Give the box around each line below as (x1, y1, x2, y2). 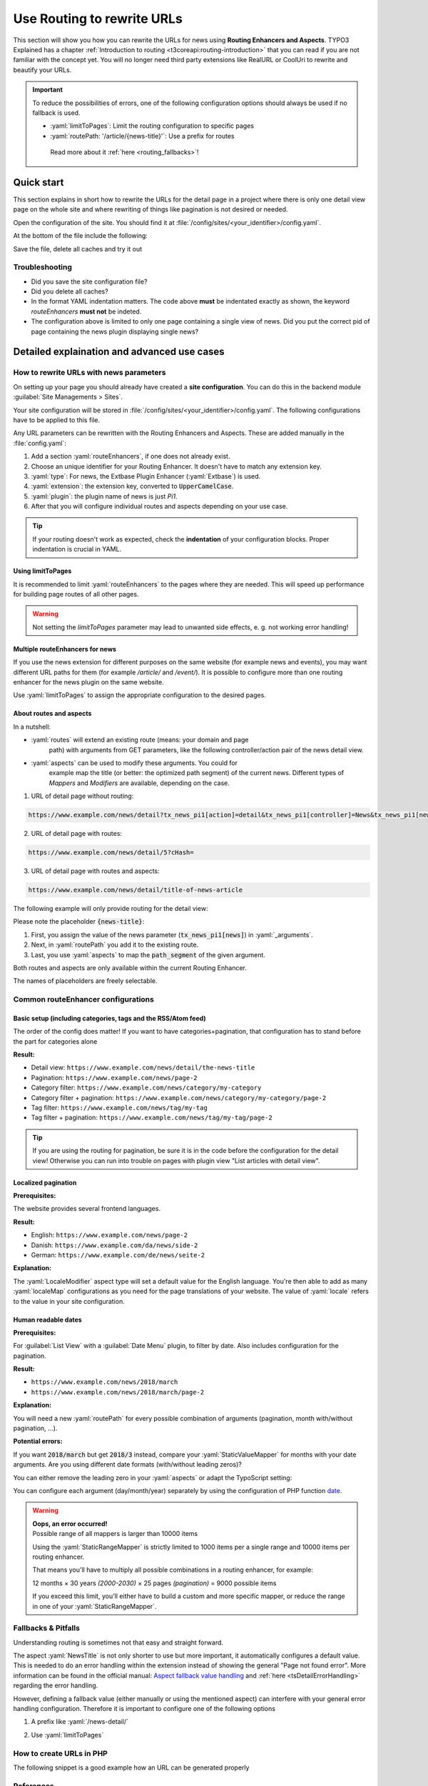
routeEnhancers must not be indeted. (31, 307, 142, 316)
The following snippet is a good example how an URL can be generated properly (13, 1763, 250, 1772)
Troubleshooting (13, 262, 73, 272)
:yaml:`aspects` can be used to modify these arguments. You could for (31, 758, 238, 767)
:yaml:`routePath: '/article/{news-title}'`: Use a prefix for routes (50, 131, 235, 140)
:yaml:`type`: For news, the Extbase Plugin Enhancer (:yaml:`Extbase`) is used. (31, 472, 261, 480)
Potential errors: (13, 1437, 63, 1446)
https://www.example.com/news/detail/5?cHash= (28, 849, 194, 857)
